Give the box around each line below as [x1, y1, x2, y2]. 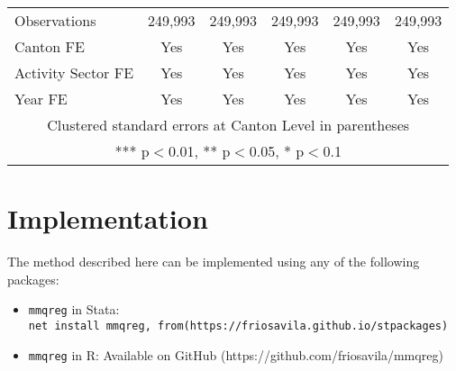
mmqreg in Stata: [28, 300, 120, 319]
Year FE [14, 88, 68, 109]
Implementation [7, 200, 208, 237]
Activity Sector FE [14, 62, 134, 83]
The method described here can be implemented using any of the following [7, 252, 420, 271]
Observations [14, 10, 96, 31]
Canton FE [14, 36, 85, 57]
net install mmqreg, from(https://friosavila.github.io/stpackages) [28, 319, 449, 332]
